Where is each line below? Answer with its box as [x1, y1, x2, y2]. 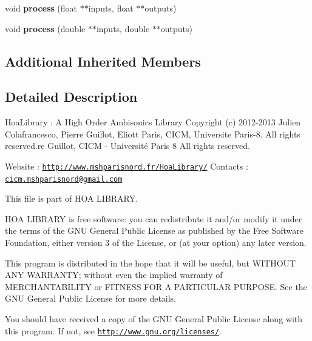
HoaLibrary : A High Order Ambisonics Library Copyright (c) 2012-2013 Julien [5, 116, 301, 128]
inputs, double [96, 22, 150, 35]
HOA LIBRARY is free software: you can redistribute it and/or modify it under [5, 212, 302, 225]
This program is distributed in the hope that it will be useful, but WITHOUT [5, 256, 296, 269]
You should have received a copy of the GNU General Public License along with [5, 313, 303, 325]
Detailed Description [5, 87, 138, 106]
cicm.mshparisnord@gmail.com [5, 174, 123, 184]
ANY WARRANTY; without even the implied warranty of [5, 268, 223, 281]
